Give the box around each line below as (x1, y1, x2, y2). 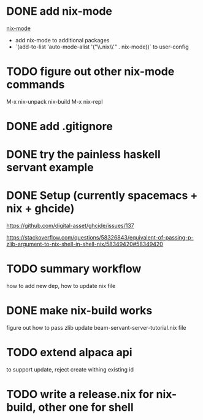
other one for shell (38, 400, 134, 414)
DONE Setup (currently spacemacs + (6, 189, 198, 203)
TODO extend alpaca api (6, 346, 133, 360)
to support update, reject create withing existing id (6, 366, 134, 373)
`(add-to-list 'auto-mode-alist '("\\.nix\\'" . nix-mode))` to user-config (15, 43, 189, 50)
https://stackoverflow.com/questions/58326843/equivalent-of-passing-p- (6, 234, 194, 241)
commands (6, 78, 65, 91)
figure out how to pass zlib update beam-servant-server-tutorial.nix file (6, 324, 186, 332)
